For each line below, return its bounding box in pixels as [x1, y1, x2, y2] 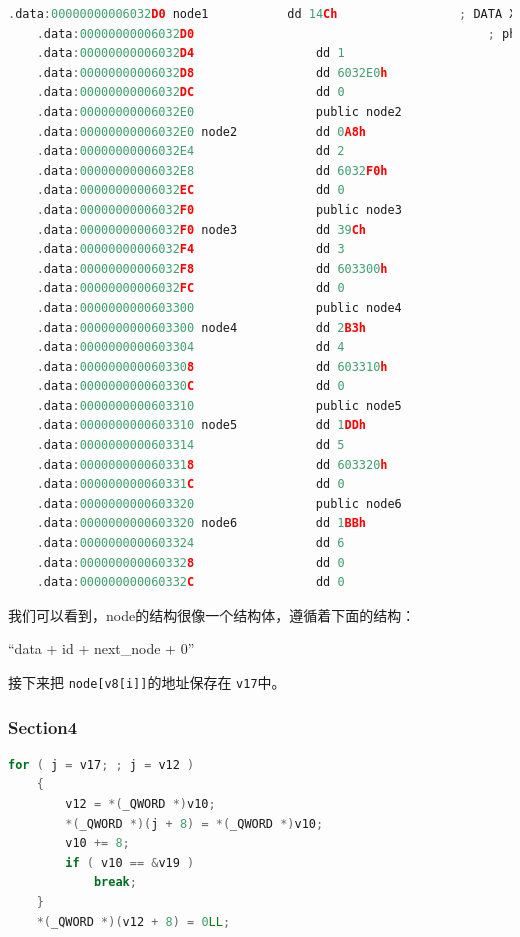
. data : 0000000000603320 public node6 [36, 496, 402, 511]
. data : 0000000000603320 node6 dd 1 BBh [36, 516, 367, 531]
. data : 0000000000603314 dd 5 [36, 438, 345, 453]
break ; [93, 875, 137, 890]
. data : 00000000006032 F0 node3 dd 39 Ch [36, 222, 367, 237]
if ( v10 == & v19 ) [65, 855, 195, 870]
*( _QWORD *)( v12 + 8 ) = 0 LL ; [36, 914, 231, 929]
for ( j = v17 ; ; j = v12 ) [8, 757, 195, 772]
